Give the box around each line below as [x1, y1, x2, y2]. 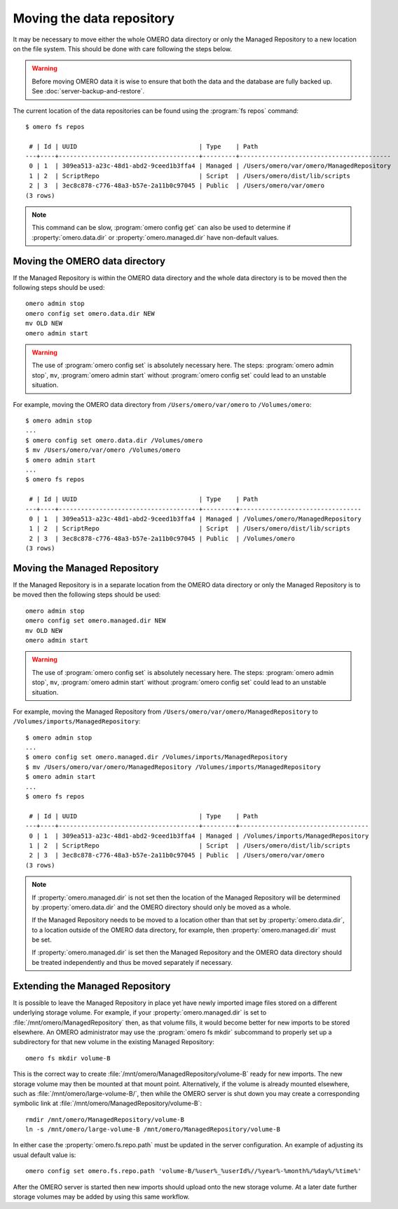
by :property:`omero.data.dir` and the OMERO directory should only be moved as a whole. [32, 902, 291, 911]
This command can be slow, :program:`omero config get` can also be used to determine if [32, 223, 291, 232]
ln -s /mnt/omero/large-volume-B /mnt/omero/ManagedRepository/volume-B [25, 1125, 280, 1133]
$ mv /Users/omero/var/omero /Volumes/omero [25, 446, 181, 454]
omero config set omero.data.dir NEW [25, 309, 156, 317]
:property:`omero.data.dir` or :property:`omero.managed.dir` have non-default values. [32, 233, 280, 241]
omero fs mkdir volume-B [25, 1054, 111, 1062]
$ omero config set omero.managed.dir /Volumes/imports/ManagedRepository [25, 753, 288, 761]
